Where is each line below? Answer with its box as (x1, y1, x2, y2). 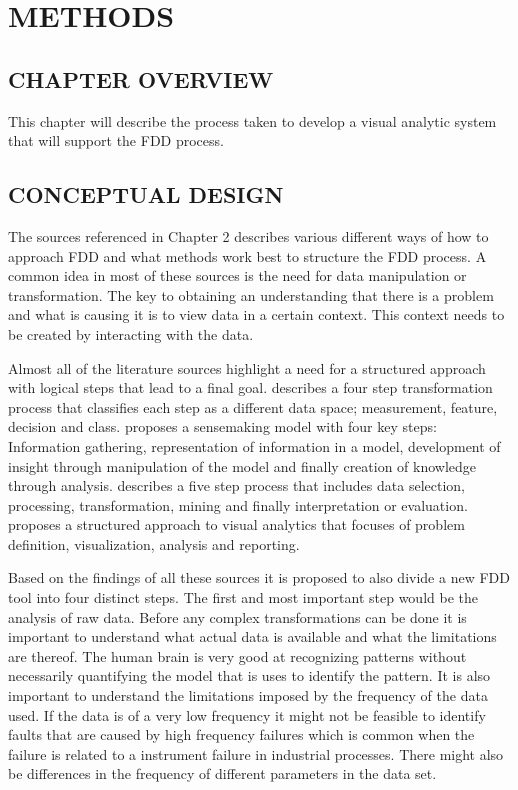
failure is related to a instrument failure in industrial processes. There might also (8, 743, 504, 764)
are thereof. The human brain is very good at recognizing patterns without (8, 645, 467, 666)
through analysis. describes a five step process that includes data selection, (8, 475, 465, 496)
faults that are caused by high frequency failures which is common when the (8, 724, 475, 745)
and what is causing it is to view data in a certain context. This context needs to (8, 304, 505, 325)
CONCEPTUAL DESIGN (8, 179, 284, 210)
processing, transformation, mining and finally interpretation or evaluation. (8, 494, 468, 515)
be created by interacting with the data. (8, 323, 254, 344)
